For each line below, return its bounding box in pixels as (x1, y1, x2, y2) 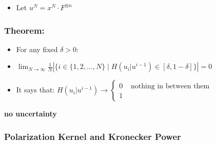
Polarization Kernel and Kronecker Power (4, 130, 181, 142)
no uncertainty (4, 108, 57, 119)
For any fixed (16, 43, 58, 54)
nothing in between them (131, 83, 210, 90)
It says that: (16, 84, 55, 95)
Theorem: (4, 23, 45, 36)
